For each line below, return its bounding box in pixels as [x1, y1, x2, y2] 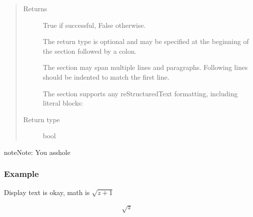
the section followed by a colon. [42, 45, 137, 56]
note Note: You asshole [4, 147, 70, 157]
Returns [23, 3, 47, 13]
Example [4, 168, 39, 180]
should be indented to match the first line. [42, 71, 169, 82]
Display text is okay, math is [4, 187, 90, 197]
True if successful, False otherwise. [42, 20, 146, 30]
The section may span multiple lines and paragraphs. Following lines [42, 62, 248, 72]
